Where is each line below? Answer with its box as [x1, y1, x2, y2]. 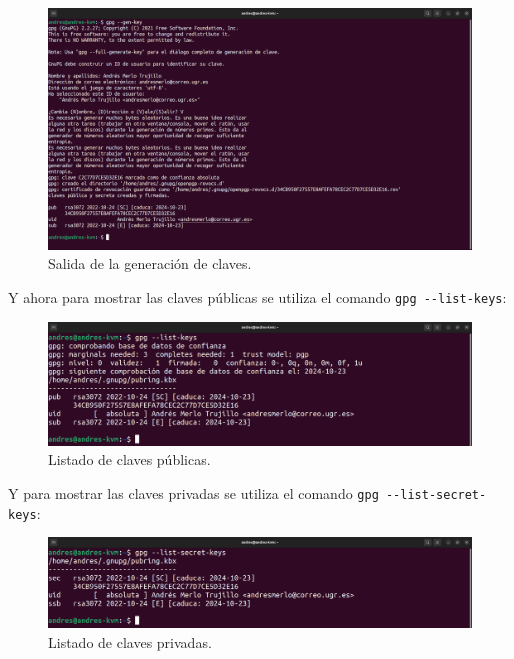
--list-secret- [385, 488, 487, 503]
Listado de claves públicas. [48, 449, 211, 470]
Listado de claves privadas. [48, 631, 212, 652]
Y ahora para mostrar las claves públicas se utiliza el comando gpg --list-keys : [8, 287, 507, 307]
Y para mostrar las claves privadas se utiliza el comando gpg [8, 483, 379, 504]
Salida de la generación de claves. [48, 253, 252, 274]
